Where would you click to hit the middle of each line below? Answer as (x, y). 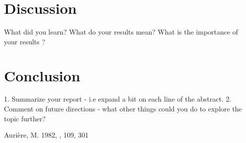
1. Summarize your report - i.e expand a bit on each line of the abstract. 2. (118, 99)
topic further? (25, 118)
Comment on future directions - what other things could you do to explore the (123, 109)
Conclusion (42, 75)
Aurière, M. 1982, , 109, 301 (46, 135)
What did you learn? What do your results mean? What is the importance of (121, 32)
